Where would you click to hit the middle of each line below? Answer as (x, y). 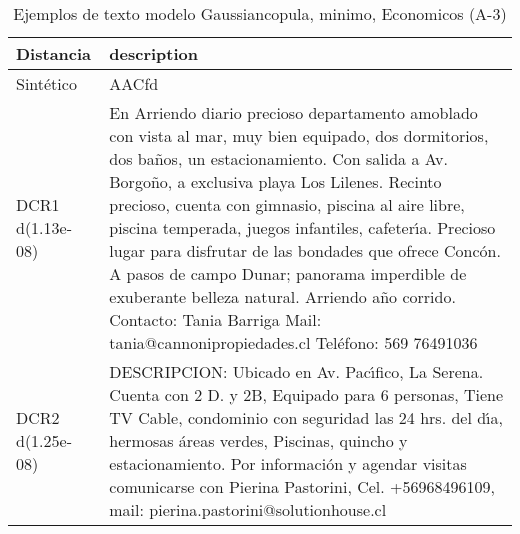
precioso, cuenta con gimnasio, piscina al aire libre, (287, 204)
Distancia (54, 53)
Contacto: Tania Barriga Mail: (215, 319)
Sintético (46, 83)
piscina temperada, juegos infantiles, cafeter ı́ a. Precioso (302, 227)
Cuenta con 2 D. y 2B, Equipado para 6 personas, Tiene (306, 394)
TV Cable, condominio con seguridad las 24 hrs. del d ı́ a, (306, 417)
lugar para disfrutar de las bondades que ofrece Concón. (305, 250)
